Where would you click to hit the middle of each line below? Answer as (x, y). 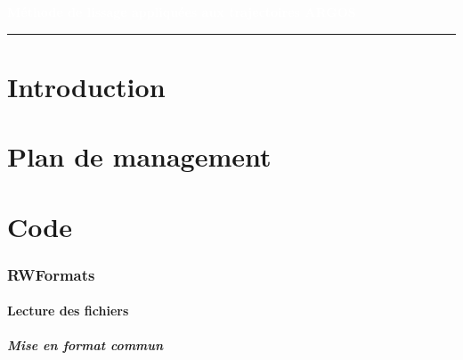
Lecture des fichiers (68, 311)
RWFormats (51, 274)
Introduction (86, 86)
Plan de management (139, 156)
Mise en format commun (85, 345)
